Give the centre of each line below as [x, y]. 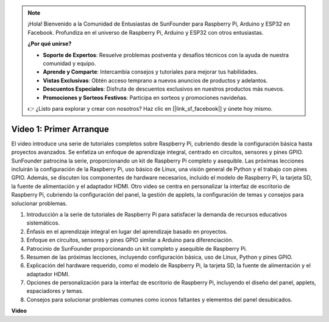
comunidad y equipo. [69, 63]
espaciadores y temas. [55, 291]
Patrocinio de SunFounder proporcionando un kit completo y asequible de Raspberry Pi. [137, 248]
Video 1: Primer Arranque [60, 129]
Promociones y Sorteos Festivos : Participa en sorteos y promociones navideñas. [145, 97]
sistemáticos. [43, 223]
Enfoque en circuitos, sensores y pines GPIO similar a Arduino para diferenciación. [130, 240]
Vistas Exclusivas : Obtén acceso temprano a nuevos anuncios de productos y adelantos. [155, 80]
